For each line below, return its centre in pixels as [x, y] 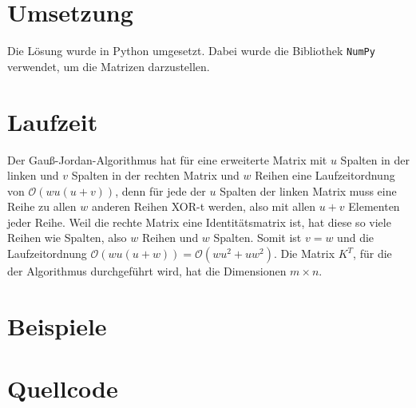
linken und [33, 175]
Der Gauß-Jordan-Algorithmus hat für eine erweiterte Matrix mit [167, 159]
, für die [372, 254]
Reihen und [170, 238]
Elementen [374, 206]
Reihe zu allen [42, 206]
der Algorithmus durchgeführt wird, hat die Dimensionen [147, 271]
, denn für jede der [160, 190]
